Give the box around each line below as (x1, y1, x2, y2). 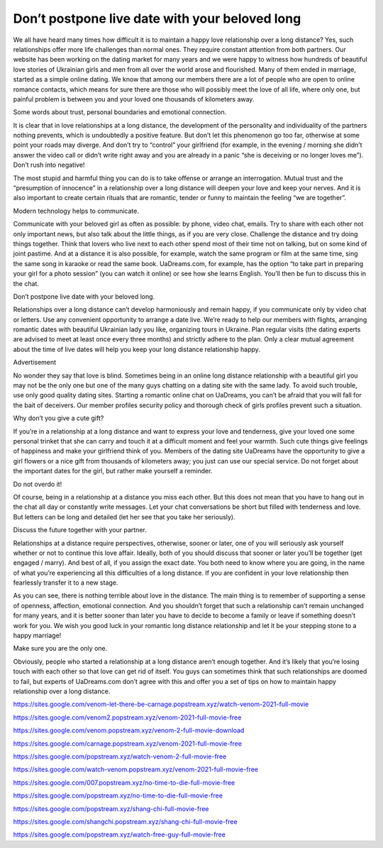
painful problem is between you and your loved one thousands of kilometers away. (13, 94, 255, 103)
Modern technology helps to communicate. (13, 207, 140, 215)
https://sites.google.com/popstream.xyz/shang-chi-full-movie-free (13, 804, 209, 813)
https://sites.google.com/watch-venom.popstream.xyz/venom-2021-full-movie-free (13, 765, 259, 773)
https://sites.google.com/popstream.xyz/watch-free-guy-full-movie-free (13, 830, 226, 839)
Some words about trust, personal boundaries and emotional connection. (13, 108, 227, 116)
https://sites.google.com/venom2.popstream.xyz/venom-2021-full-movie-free (13, 713, 242, 722)
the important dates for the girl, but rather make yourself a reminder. (13, 467, 213, 475)
